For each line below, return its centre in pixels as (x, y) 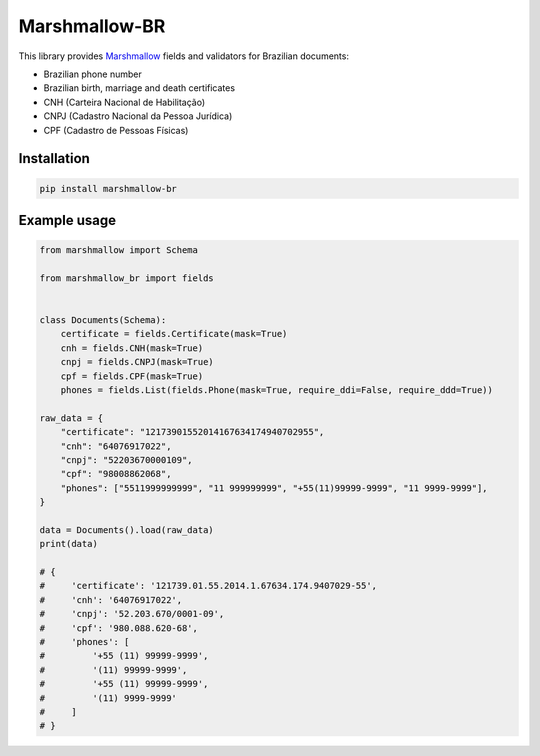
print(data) (69, 544)
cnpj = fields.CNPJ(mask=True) (137, 362)
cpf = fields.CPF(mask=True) (132, 376)
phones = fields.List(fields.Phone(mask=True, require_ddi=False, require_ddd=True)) (277, 390)
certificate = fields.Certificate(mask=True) (174, 334)
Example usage (67, 220)
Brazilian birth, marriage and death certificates (139, 88)
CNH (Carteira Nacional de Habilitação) (124, 102)
